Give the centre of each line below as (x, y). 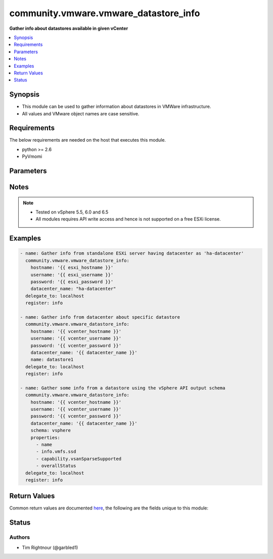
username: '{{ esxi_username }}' (72, 275)
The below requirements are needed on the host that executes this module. (88, 140)
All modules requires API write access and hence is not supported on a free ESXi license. (128, 219)
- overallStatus (56, 466)
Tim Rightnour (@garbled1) (50, 547)
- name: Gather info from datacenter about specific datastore (100, 317)
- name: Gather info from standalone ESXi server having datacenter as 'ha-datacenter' (132, 253)
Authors (20, 537)
